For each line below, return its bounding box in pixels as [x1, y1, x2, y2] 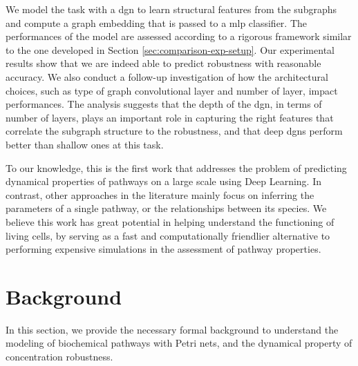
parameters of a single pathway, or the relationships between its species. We [6, 201, 327, 215]
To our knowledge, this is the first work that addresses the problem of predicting [6, 160, 347, 175]
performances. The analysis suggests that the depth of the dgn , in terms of [6, 97, 322, 111]
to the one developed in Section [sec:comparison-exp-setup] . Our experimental [6, 42, 335, 57]
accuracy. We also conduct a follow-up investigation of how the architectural [6, 69, 328, 84]
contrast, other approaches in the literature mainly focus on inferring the [6, 187, 314, 202]
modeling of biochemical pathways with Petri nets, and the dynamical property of [6, 336, 352, 350]
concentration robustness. [6, 349, 113, 363]
